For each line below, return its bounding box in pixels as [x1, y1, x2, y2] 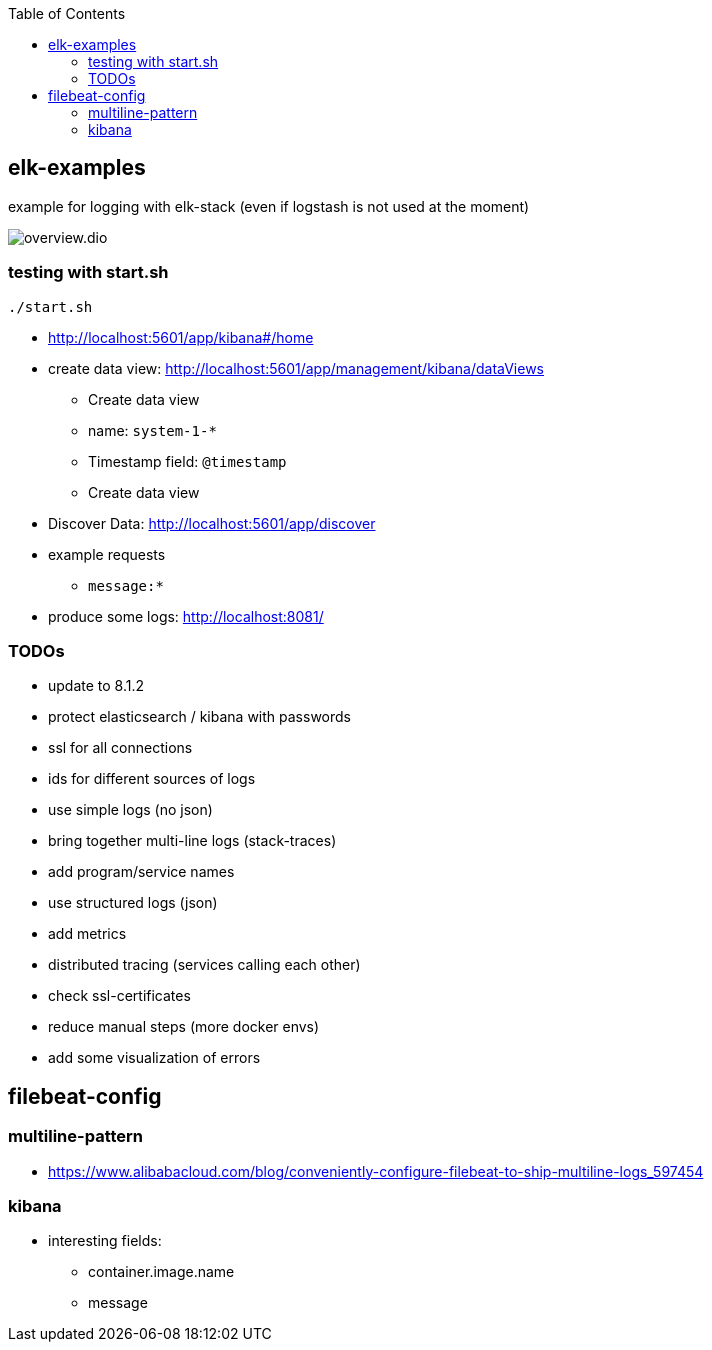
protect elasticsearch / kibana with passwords [48, 708, 351, 726]
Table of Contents [8, 5, 126, 22]
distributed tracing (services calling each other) [48, 956, 361, 974]
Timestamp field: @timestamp [88, 452, 287, 470]
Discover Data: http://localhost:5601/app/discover [48, 514, 376, 532]
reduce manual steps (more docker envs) [48, 1018, 320, 1036]
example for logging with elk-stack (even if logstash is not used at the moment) [8, 197, 530, 215]
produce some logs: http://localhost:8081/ [48, 607, 324, 625]
